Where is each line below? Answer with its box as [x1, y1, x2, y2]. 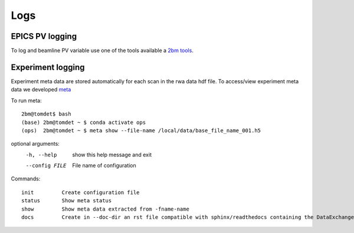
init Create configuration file [21, 189, 140, 196]
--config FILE [25, 162, 67, 169]
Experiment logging [11, 62, 85, 72]
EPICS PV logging [11, 31, 77, 41]
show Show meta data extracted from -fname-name [21, 205, 190, 212]
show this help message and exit [72, 151, 152, 158]
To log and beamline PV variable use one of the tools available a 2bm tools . [11, 47, 194, 54]
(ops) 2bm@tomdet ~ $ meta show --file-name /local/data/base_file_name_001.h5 [21, 127, 261, 134]
